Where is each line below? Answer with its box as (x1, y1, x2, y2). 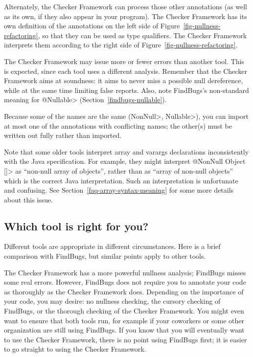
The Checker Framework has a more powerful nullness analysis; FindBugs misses (4, 267, 246, 277)
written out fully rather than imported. (4, 130, 122, 140)
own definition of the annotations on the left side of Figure (4, 21, 180, 31)
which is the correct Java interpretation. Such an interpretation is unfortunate (4, 175, 238, 185)
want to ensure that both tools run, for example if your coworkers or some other (4, 315, 244, 325)
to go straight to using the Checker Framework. (4, 344, 146, 354)
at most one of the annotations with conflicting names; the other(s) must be (4, 120, 232, 131)
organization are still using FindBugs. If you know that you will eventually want (4, 325, 245, 335)
